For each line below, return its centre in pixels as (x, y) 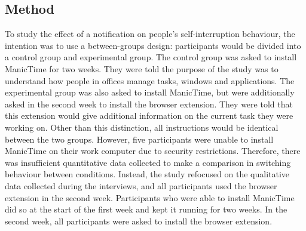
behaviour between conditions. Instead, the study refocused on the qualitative (147, 174)
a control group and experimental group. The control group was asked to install (151, 57)
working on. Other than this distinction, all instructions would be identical (142, 127)
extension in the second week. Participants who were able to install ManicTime (150, 197)
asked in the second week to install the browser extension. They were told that (149, 104)
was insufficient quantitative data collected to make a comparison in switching (148, 162)
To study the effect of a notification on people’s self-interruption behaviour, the (150, 34)
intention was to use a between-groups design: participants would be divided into (153, 45)
